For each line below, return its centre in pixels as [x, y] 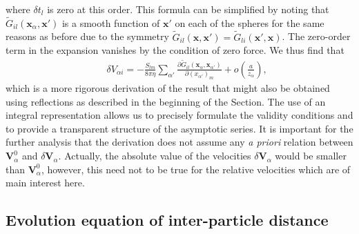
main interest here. [45, 183]
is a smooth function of [111, 22]
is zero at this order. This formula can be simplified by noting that [188, 9]
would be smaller [311, 156]
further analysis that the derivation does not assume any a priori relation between [179, 142]
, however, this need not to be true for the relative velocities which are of [196, 169]
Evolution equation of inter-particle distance [167, 220]
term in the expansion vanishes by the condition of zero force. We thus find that [175, 50]
